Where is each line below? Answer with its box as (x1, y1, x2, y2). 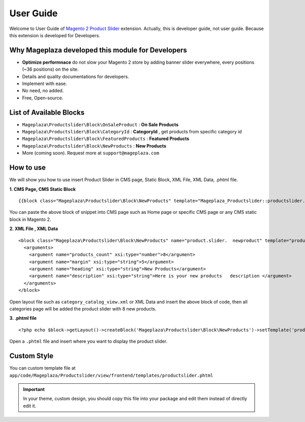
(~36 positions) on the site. (22, 66, 79, 72)
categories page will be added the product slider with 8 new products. (9, 306, 157, 312)
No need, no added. (22, 88, 64, 94)
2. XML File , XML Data (9, 226, 58, 232)
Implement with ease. (22, 80, 67, 87)
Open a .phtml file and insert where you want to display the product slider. (9, 339, 168, 345)
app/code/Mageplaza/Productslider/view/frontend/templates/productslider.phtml (9, 372, 213, 378)
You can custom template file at (9, 365, 76, 371)
